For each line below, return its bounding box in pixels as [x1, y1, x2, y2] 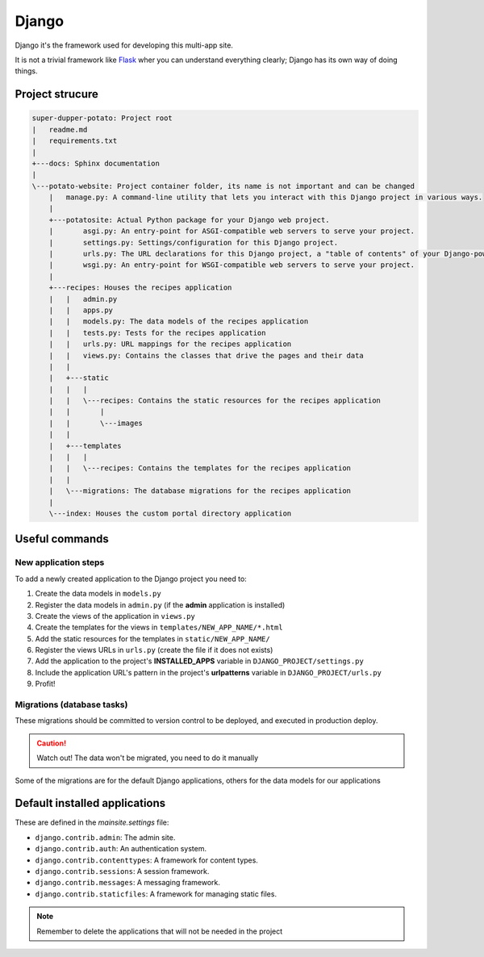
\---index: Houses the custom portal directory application [48, 509, 292, 518]
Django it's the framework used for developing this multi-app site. [15, 40, 234, 50]
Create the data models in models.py [35, 589, 161, 599]
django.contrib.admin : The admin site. [35, 832, 176, 842]
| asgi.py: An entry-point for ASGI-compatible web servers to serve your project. [48, 227, 415, 236]
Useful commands [15, 533, 109, 546]
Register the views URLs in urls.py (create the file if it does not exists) [35, 646, 273, 655]
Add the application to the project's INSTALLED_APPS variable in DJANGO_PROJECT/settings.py [35, 656, 365, 666]
